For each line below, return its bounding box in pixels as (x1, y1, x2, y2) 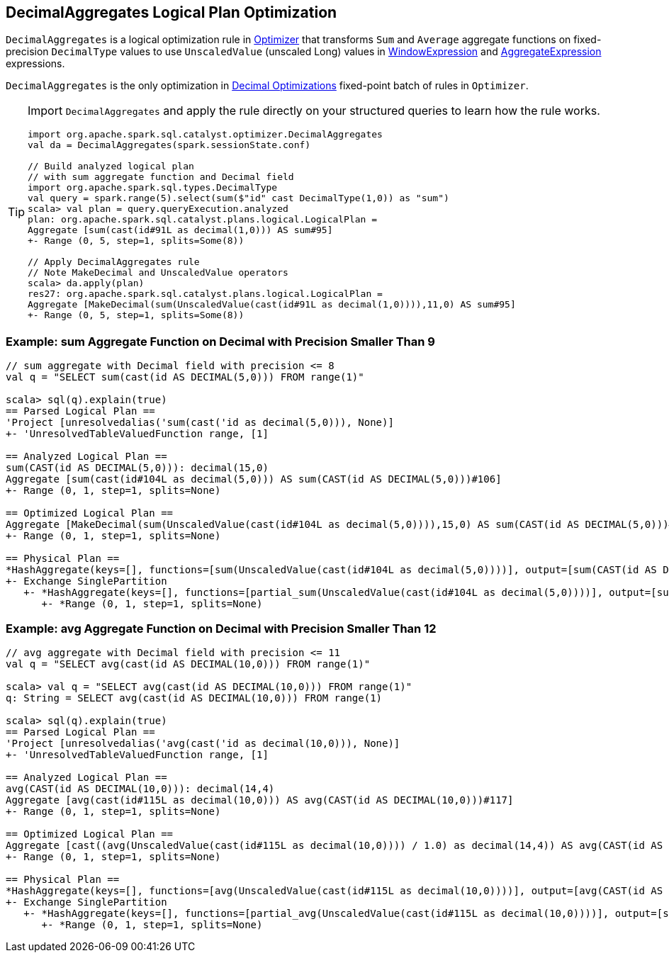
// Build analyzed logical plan (28, 161, 194, 172)
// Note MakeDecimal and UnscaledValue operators (28, 267, 288, 278)
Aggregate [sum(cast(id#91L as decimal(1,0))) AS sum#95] (28, 225, 333, 236)
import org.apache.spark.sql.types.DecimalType (28, 182, 278, 193)
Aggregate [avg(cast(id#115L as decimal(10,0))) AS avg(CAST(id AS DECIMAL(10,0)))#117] (6, 794, 514, 806)
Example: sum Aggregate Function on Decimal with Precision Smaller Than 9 (6, 334, 435, 349)
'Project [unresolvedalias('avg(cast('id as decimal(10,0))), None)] (6, 737, 400, 749)
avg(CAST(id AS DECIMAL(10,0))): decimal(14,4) (6, 782, 275, 794)
